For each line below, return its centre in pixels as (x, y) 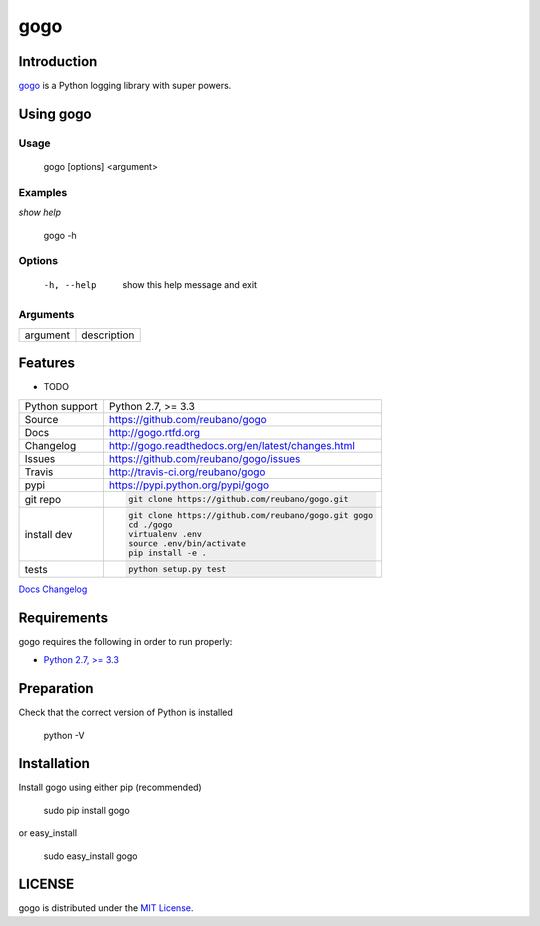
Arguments (46, 315)
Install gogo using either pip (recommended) (110, 787)
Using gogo (55, 113)
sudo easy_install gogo (90, 856)
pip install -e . (167, 553)
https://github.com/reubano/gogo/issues (204, 458)
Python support (61, 406)
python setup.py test (177, 569)
